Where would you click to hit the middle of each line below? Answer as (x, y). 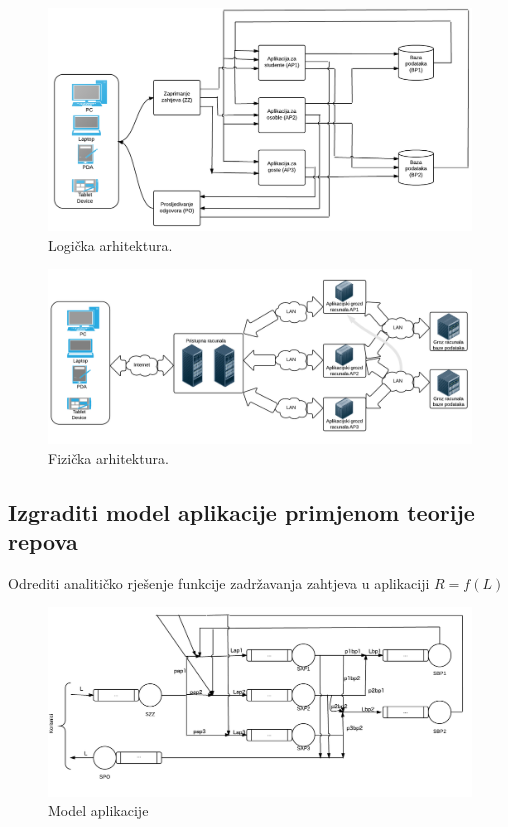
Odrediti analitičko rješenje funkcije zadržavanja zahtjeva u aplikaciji (219, 582)
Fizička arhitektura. (108, 457)
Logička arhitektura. (110, 244)
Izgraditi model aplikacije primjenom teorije (241, 511)
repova (43, 541)
